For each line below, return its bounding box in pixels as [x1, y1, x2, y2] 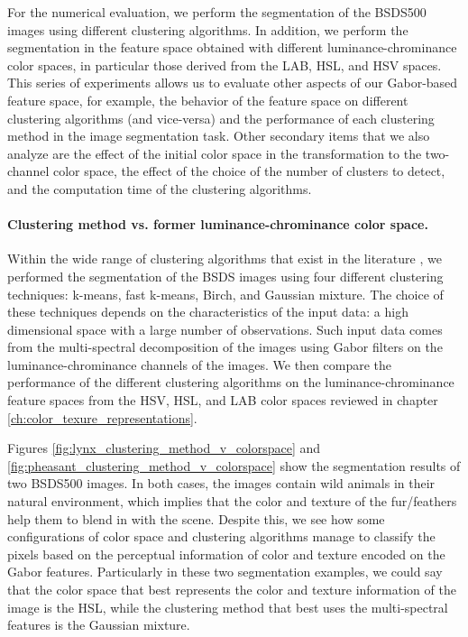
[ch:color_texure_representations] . [7, 408, 197, 427]
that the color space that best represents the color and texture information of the [7, 580, 456, 599]
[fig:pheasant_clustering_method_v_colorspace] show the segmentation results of [7, 456, 461, 475]
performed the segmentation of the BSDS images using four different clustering [7, 266, 444, 285]
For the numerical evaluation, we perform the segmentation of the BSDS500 [7, 3, 427, 21]
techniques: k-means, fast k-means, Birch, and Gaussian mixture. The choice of [7, 284, 444, 303]
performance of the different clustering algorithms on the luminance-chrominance [7, 373, 454, 392]
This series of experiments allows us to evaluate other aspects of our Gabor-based [7, 73, 458, 92]
